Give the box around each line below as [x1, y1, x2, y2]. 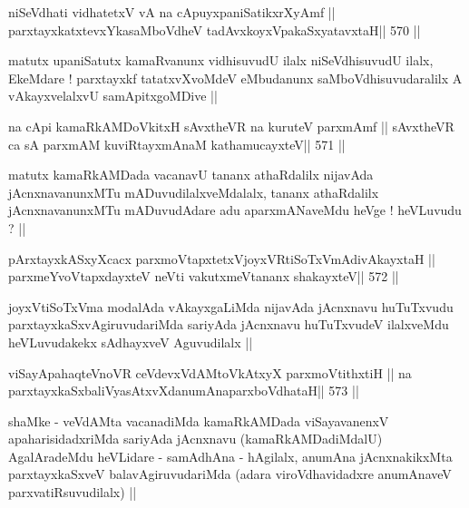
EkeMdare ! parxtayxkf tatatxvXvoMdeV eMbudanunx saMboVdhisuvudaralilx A [8, 68, 463, 87]
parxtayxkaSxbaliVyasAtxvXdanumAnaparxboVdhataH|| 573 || [8, 381, 359, 400]
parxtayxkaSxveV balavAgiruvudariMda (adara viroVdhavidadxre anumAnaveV [8, 464, 452, 484]
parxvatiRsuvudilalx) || [8, 483, 137, 502]
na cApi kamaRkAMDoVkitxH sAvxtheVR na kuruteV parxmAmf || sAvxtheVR [8, 116, 454, 135]
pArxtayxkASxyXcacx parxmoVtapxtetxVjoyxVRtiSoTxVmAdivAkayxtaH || [8, 249, 435, 268]
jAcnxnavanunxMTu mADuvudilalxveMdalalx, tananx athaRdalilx [8, 182, 379, 201]
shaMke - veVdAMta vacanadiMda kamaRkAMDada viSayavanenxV [8, 411, 389, 430]
